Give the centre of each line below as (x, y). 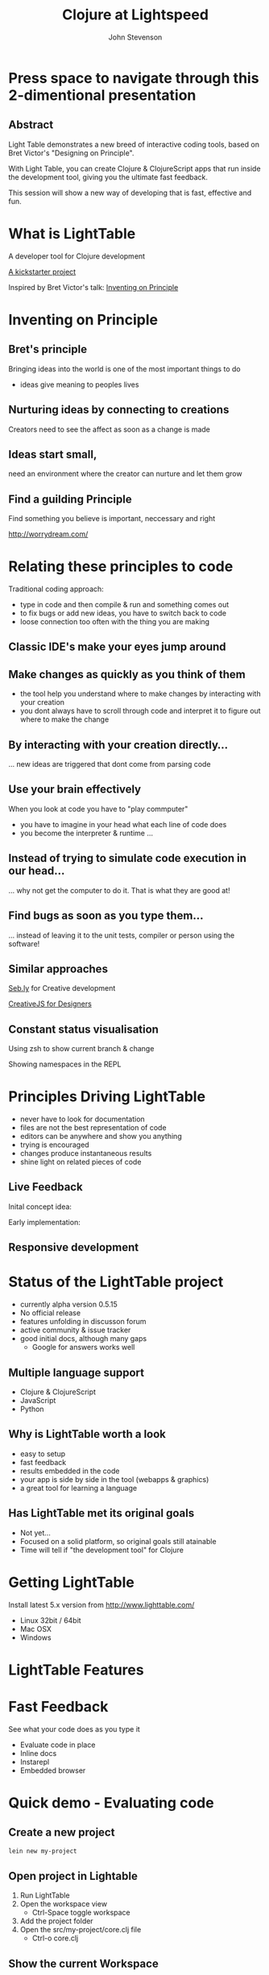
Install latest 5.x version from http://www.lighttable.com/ (101, 1604)
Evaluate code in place (58, 1745)
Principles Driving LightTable (107, 1097)
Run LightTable (45, 1895)
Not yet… (35, 1533)
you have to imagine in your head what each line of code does (123, 824)
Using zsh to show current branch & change (81, 1049)
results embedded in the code (70, 1471)
